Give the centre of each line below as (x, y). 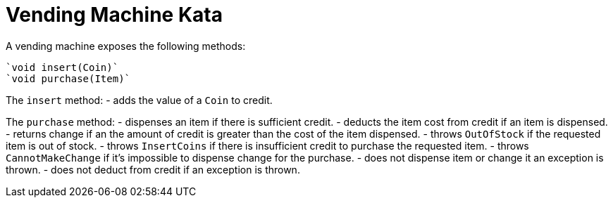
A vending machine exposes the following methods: (126, 46)
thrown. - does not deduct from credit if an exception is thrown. (153, 169)
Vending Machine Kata (114, 15)
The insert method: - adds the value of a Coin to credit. (139, 100)
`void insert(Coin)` (62, 67)
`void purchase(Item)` (68, 78)
